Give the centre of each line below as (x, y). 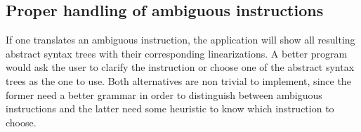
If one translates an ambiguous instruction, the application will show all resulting (180, 40)
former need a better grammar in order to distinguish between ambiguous (164, 94)
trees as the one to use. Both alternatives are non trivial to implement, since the (178, 80)
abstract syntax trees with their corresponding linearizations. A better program (177, 53)
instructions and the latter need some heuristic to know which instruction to (170, 108)
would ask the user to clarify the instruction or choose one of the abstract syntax (180, 67)
